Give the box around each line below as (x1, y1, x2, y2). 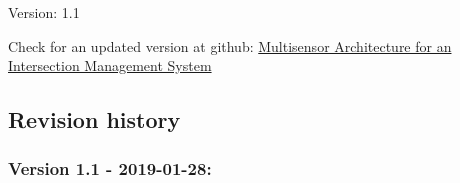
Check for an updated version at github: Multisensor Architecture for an (8, 35, 452, 56)
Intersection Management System (8, 55, 212, 76)
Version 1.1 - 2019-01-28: (8, 156, 212, 181)
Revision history (8, 104, 181, 135)
